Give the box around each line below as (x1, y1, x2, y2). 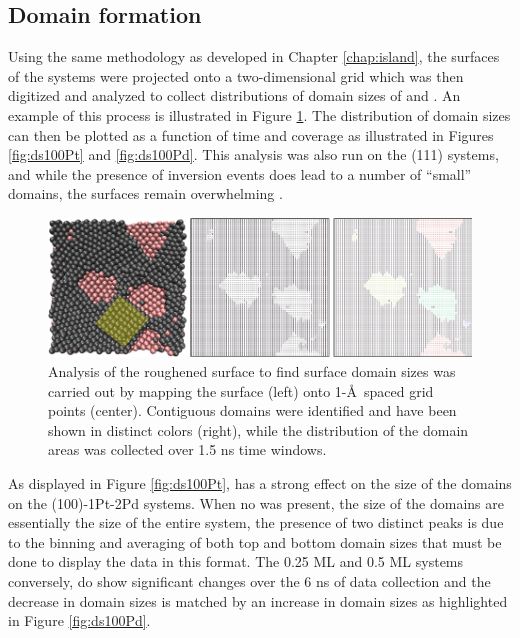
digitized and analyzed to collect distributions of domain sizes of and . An (8, 85, 461, 106)
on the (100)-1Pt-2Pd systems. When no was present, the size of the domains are (8, 492, 505, 513)
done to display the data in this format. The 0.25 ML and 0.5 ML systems (8, 551, 464, 572)
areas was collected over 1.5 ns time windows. (48, 439, 327, 460)
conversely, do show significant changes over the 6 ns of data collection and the (8, 570, 491, 591)
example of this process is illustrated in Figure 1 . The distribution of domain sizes (8, 104, 511, 125)
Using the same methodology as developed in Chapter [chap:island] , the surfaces (8, 46, 500, 67)
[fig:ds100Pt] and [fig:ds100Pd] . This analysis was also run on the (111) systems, (8, 144, 499, 165)
